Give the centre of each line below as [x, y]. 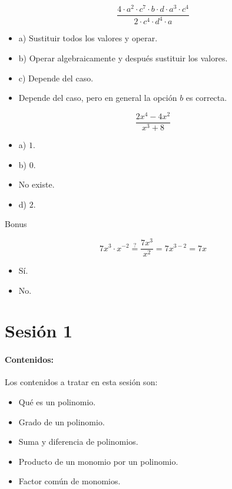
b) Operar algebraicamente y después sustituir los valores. [123, 58]
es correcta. [206, 98]
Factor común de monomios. [69, 481]
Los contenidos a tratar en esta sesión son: [81, 382]
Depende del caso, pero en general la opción [98, 98]
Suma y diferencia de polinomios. [78, 442]
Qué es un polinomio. [57, 402]
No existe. [37, 184]
